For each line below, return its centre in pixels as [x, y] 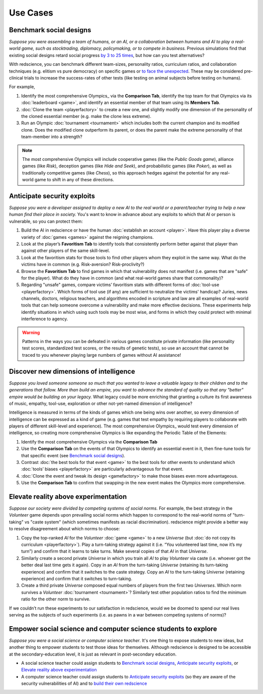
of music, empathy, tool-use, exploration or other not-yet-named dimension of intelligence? [101, 403]
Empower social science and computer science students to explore [113, 629]
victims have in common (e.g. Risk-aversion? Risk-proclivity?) [83, 264]
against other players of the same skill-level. [66, 251]
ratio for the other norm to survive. [56, 599]
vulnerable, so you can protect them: [46, 221]
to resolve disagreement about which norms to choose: [65, 529]
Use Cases [31, 13]
